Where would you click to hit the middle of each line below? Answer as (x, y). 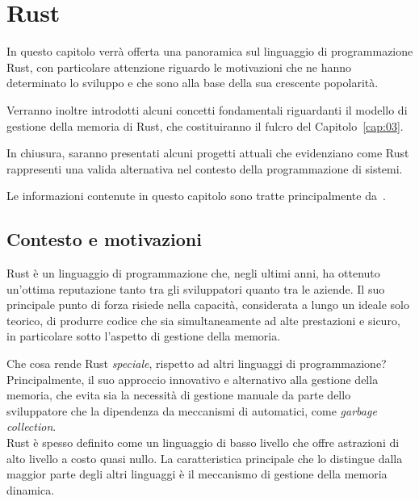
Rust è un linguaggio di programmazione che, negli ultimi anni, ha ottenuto (193, 273)
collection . (31, 426)
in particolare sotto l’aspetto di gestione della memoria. (144, 336)
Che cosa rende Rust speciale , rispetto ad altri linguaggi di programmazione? (197, 363)
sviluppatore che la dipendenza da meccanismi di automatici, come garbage (192, 410)
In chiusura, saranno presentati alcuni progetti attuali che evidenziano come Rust (208, 153)
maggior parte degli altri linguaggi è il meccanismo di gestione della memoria (197, 474)
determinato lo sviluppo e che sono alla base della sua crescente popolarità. (193, 83)
